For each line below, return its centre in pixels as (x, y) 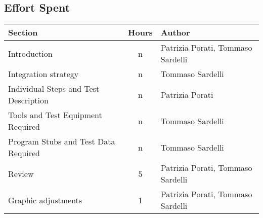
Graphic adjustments (45, 200)
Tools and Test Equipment (55, 115)
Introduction (30, 53)
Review (21, 173)
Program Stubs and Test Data (62, 141)
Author (175, 32)
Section (23, 32)
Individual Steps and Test (54, 89)
